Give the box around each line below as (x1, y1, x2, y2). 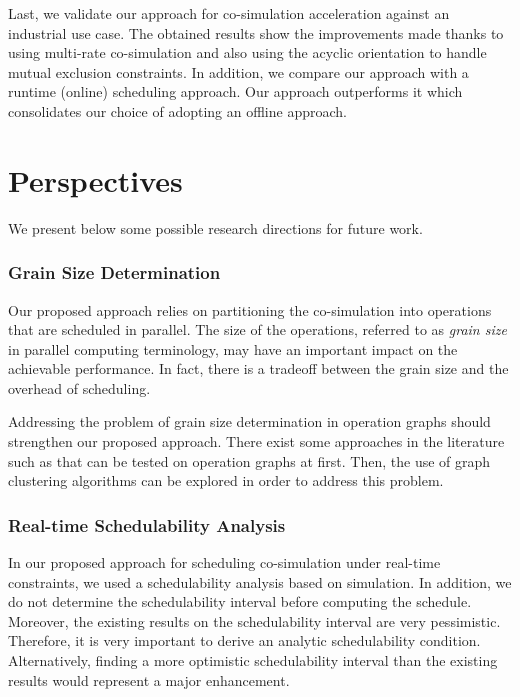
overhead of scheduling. (8, 377, 151, 398)
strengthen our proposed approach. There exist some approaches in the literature (8, 431, 505, 452)
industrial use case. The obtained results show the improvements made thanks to (8, 22, 504, 43)
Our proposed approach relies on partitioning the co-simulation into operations (8, 299, 492, 320)
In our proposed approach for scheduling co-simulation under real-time (8, 552, 441, 573)
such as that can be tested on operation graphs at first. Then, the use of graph (8, 450, 491, 471)
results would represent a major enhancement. (8, 669, 290, 690)
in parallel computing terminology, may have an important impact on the (8, 338, 458, 359)
